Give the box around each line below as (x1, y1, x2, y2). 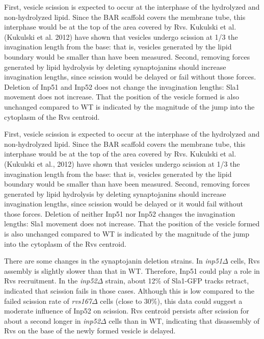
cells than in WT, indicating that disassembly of (109, 315, 260, 326)
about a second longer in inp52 (4, 315, 100, 326)
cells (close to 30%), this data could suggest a (100, 295, 243, 306)
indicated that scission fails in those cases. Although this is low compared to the (4, 285, 255, 296)
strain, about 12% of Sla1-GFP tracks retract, (105, 275, 249, 286)
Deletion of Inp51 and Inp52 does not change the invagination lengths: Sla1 (4, 81, 240, 92)
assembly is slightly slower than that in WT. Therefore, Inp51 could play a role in (4, 265, 260, 276)
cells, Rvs (230, 255, 260, 266)
